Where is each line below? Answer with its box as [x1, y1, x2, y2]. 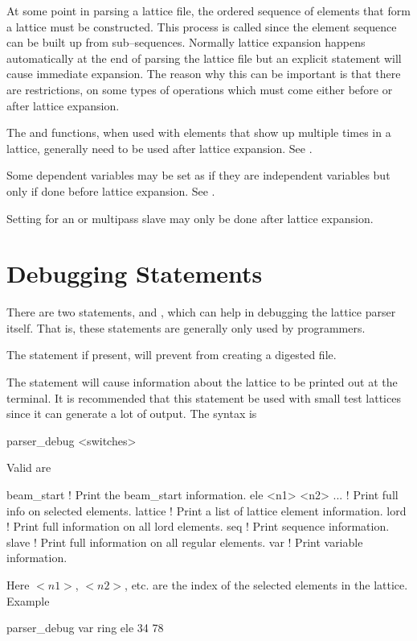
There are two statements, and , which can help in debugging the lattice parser [6, 304, 396, 320]
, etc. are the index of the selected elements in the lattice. [125, 576, 408, 593]
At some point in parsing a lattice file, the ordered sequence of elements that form [6, 2, 411, 19]
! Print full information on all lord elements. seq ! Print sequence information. [6, 518, 390, 535]
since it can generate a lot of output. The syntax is [6, 405, 257, 422]
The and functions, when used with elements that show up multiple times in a [6, 124, 391, 141]
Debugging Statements [6, 257, 263, 290]
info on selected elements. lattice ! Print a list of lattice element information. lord [6, 502, 407, 519]
